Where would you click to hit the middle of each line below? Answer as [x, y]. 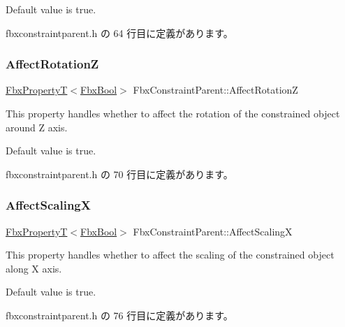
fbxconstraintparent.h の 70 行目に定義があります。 [119, 174]
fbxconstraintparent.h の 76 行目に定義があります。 [119, 315]
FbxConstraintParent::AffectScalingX [213, 231]
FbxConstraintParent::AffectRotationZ [215, 90]
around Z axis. [37, 127]
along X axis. [34, 268]
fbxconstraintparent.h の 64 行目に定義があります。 [119, 32]
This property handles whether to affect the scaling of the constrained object [170, 255]
